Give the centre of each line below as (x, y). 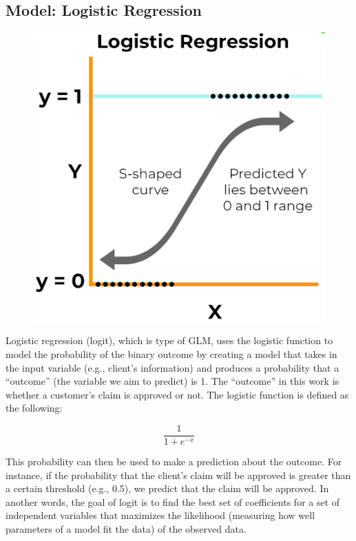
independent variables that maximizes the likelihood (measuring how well (160, 515)
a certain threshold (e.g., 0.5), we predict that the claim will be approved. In (167, 488)
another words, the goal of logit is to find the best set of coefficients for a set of (173, 501)
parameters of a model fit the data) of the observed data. (126, 528)
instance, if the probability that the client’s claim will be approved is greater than (178, 475)
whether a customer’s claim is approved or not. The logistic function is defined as (177, 394)
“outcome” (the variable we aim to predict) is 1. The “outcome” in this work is (172, 381)
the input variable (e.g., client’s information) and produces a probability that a (172, 367)
